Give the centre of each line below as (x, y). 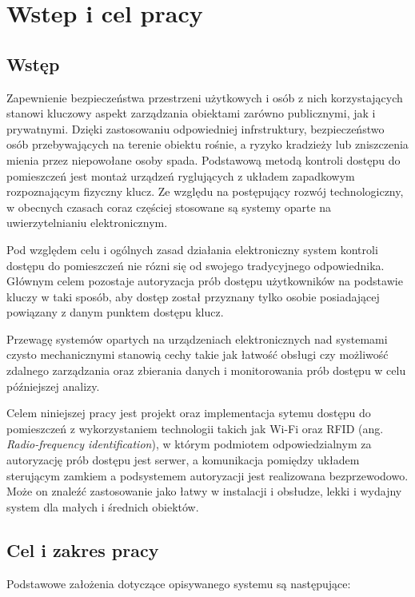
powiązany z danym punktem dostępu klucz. (115, 312)
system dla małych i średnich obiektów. (103, 506)
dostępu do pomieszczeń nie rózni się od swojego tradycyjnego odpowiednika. (196, 265)
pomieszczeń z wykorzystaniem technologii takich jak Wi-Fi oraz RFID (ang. (195, 428)
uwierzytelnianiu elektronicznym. (87, 223)
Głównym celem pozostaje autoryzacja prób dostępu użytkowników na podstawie (205, 281)
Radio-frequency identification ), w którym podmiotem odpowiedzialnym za (189, 444)
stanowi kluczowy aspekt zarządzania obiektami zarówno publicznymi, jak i (191, 113)
